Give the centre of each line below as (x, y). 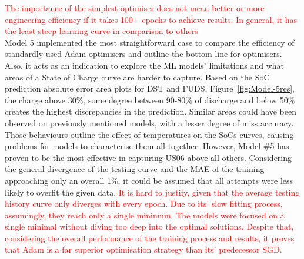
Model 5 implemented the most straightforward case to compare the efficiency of (150, 42)
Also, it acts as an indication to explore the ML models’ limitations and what (145, 65)
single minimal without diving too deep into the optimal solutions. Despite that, (149, 226)
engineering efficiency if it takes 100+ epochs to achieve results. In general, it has (151, 19)
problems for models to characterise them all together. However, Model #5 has (147, 146)
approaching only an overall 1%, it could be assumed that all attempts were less (149, 180)
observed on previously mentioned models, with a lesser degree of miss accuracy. (149, 122)
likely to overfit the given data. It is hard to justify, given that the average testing (152, 192)
